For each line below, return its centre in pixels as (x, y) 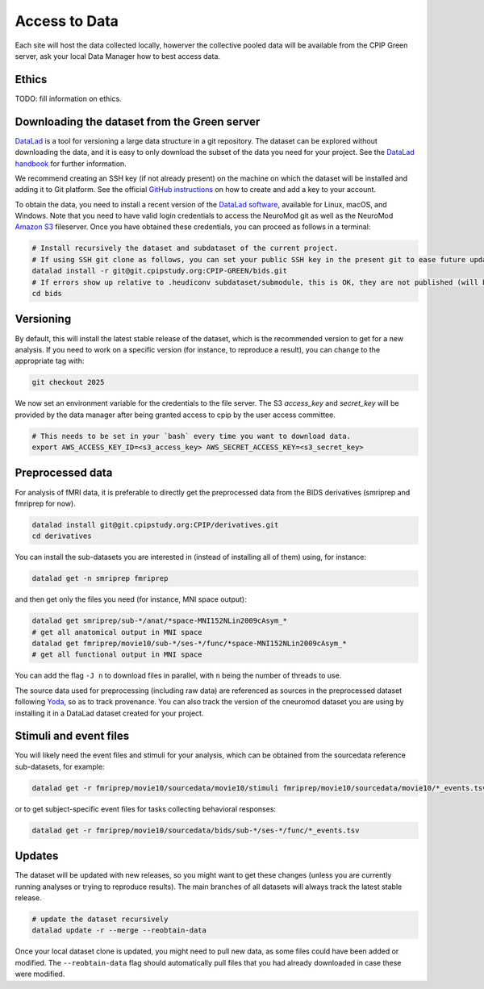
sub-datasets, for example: (60, 766)
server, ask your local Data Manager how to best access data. (118, 56)
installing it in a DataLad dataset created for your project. (109, 713)
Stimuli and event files (72, 736)
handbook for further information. (71, 163)
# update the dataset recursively (100, 919)
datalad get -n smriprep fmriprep (100, 578)
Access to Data (67, 21)
